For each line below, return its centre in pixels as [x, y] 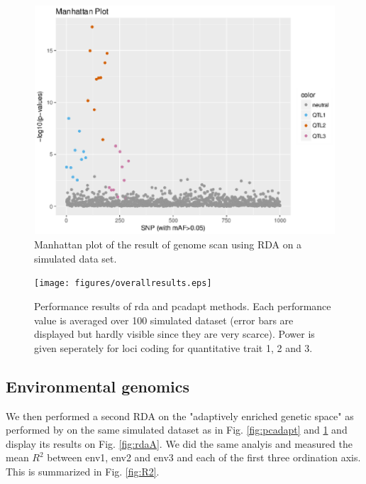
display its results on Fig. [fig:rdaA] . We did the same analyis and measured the [179, 443]
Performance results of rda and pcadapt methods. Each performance [183, 306]
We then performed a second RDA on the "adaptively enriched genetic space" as [180, 416]
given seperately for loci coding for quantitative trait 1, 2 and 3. [173, 347]
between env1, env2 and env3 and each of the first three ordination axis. [204, 457]
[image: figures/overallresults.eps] [123, 284]
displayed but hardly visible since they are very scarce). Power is [174, 334]
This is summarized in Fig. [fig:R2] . [83, 471]
